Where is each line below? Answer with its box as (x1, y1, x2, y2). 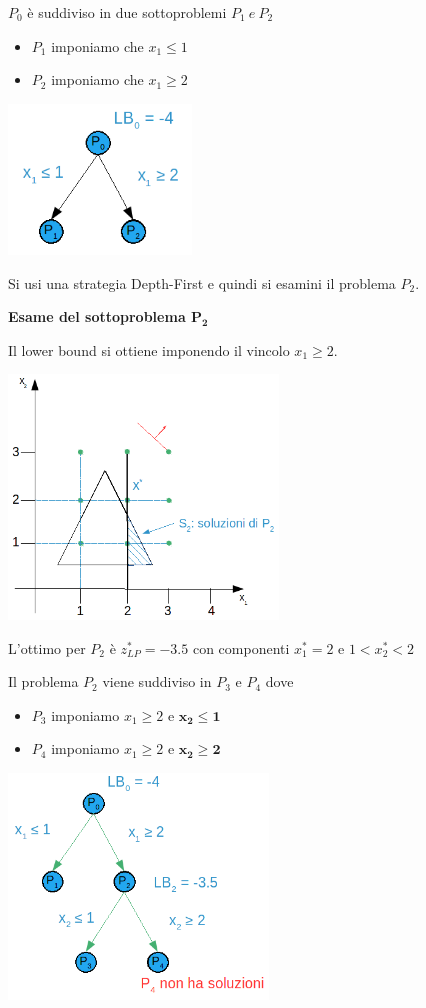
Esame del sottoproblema (8, 306, 186, 327)
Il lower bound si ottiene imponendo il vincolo (8, 339, 290, 360)
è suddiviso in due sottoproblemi (27, 2, 227, 22)
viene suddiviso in (102, 671, 212, 692)
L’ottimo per (8, 637, 86, 658)
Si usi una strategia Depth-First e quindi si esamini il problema (8, 272, 396, 293)
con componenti (192, 637, 290, 658)
